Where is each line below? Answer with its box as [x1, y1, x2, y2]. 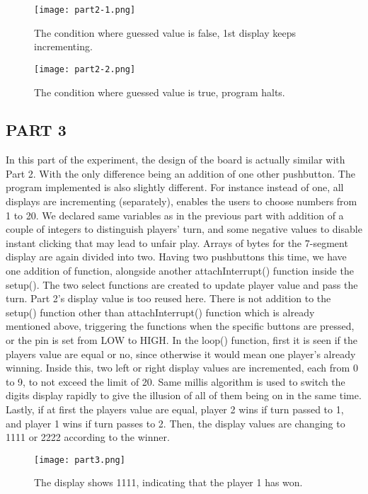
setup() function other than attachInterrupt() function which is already [6, 304, 315, 319]
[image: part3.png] [34, 454, 125, 465]
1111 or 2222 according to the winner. [6, 430, 170, 444]
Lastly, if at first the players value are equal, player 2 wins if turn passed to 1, [6, 401, 344, 416]
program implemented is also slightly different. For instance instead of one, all [6, 180, 344, 195]
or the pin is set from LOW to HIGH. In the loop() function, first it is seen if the [6, 333, 358, 347]
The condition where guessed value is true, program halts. [34, 84, 285, 99]
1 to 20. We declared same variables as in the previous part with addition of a [6, 207, 344, 222]
